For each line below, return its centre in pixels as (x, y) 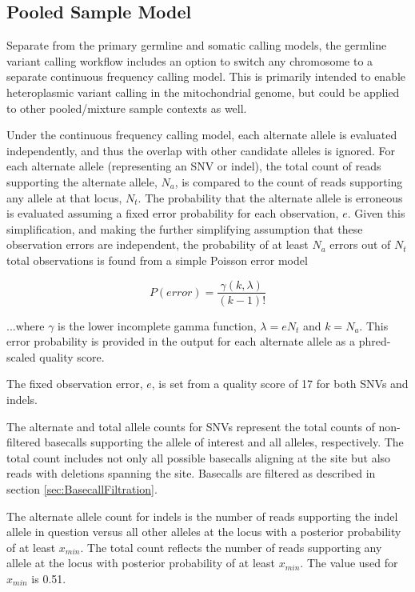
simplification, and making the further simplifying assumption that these (185, 228)
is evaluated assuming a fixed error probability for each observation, (173, 213)
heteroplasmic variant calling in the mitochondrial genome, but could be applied (203, 92)
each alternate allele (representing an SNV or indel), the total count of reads (194, 166)
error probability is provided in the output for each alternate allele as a (181, 341)
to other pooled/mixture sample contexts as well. (127, 108)
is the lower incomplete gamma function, (157, 325)
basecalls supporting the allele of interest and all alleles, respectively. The (224, 442)
